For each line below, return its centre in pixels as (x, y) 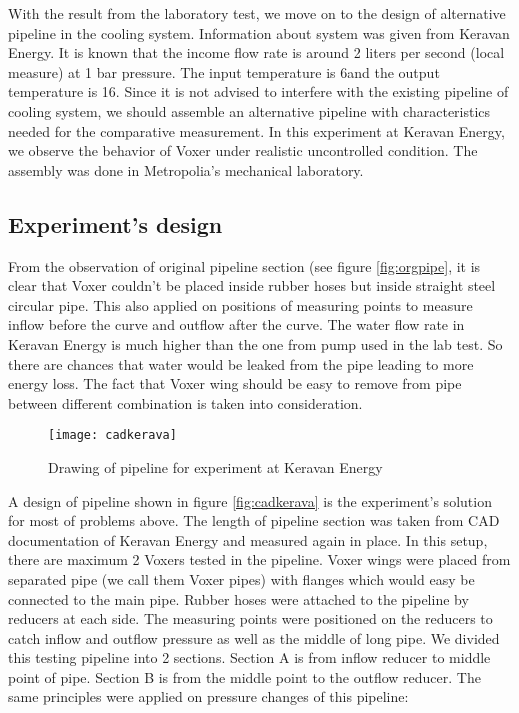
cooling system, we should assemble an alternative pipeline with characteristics (249, 110)
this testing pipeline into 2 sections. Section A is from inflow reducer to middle (249, 657)
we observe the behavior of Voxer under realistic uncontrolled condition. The (243, 150)
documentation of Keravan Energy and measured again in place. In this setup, (248, 539)
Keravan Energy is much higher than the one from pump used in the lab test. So (255, 343)
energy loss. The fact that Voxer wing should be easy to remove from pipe (235, 383)
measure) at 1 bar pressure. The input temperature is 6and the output (224, 71)
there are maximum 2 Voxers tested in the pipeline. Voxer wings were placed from (259, 559)
